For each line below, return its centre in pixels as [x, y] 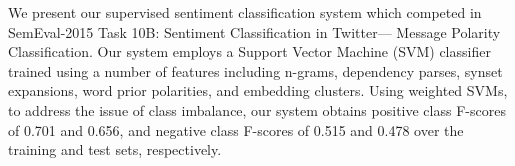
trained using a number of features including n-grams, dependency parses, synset [255, 70]
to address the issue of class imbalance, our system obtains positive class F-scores [257, 109]
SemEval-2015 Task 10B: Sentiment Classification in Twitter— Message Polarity [254, 31]
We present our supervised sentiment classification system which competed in [245, 12]
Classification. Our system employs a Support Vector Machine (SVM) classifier [249, 51]
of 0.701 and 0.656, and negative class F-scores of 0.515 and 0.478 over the [236, 129]
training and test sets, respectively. [115, 149]
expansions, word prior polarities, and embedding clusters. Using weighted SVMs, [258, 90]
